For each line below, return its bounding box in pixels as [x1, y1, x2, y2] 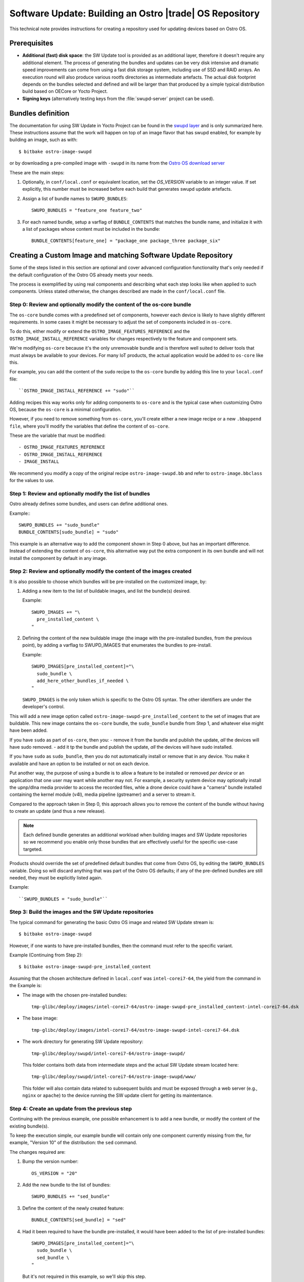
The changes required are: [9, 1149, 66, 1155]
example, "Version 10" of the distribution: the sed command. [9, 1139, 137, 1146]
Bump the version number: [22, 1158, 79, 1165]
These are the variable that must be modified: [9, 432, 106, 438]
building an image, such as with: [9, 136, 78, 143]
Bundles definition [9, 109, 70, 117]
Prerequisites [9, 39, 53, 48]
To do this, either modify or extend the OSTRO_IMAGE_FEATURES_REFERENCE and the [9, 328, 190, 334]
